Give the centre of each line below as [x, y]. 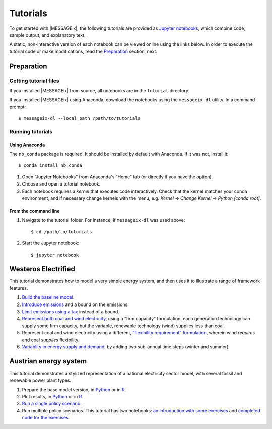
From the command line [35, 211]
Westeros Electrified [42, 269]
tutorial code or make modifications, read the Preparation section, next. [83, 51]
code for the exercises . [46, 418]
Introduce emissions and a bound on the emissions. [76, 304]
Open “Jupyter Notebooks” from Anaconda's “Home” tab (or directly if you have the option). [117, 177]
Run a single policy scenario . [52, 404]
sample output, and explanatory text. [47, 35]
